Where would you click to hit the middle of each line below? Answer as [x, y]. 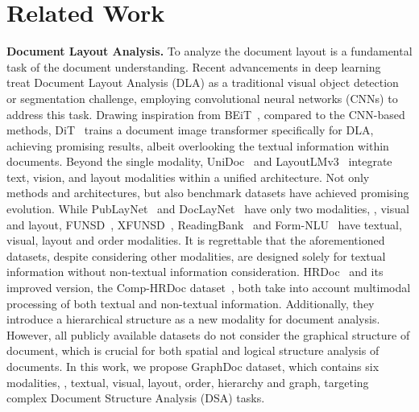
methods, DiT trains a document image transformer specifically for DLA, [190, 130]
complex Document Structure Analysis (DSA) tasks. [136, 398]
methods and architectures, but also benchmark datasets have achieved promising [208, 193]
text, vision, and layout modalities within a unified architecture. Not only [188, 177]
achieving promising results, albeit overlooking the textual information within [198, 145]
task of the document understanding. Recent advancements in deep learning [194, 66]
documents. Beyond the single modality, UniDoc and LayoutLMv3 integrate [199, 161]
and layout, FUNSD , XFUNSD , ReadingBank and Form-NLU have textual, [204, 224]
